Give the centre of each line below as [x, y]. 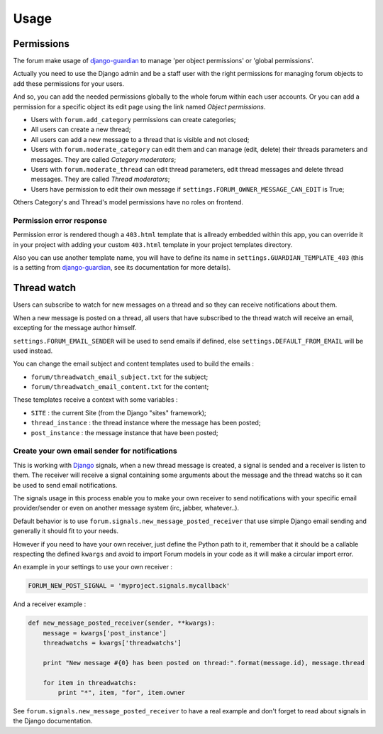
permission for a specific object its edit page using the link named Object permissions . [139, 106]
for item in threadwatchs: [90, 683]
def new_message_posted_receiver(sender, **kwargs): [122, 623]
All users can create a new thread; [81, 130]
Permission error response [60, 220]
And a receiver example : [50, 604]
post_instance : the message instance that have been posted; [124, 432]
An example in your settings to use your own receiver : [93, 567]
